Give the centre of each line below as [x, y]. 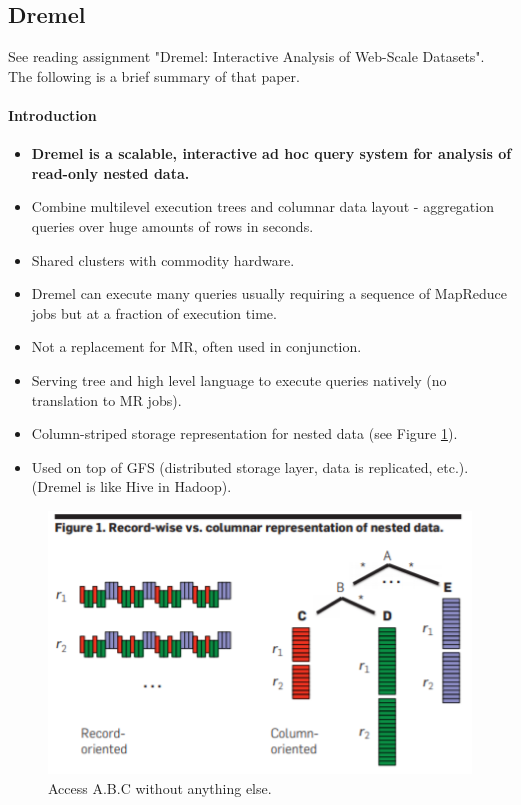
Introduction [52, 114]
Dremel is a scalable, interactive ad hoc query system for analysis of [271, 153]
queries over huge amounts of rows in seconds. [172, 225]
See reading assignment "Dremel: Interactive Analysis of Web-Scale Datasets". [246, 56]
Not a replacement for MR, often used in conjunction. [196, 346]
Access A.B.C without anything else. [160, 787]
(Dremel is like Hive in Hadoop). [131, 486]
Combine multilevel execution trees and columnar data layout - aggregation [262, 206]
